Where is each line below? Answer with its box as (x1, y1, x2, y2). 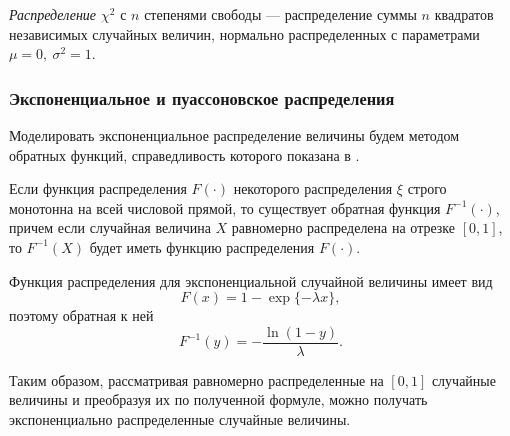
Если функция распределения (9, 178, 187, 199)
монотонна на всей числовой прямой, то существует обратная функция (9, 197, 441, 218)
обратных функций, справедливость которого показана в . (9, 144, 360, 165)
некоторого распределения (233, 178, 393, 199)
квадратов (434, 4, 494, 24)
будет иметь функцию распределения (89, 236, 315, 257)
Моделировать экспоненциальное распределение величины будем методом (9, 125, 460, 145)
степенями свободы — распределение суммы (144, 4, 417, 24)
